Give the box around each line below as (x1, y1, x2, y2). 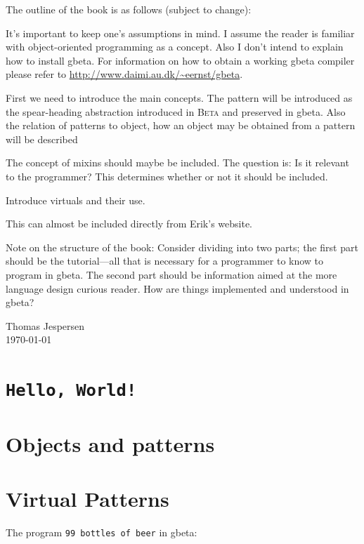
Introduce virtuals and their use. (6, 192, 145, 207)
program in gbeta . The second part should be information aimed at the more (6, 267, 337, 281)
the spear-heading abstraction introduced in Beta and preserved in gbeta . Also (6, 104, 346, 119)
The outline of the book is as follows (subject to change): (6, 2, 252, 16)
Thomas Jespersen (6, 318, 85, 333)
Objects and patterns (6, 429, 215, 458)
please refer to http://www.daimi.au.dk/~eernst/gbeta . (6, 67, 243, 81)
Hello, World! (6, 380, 137, 401)
